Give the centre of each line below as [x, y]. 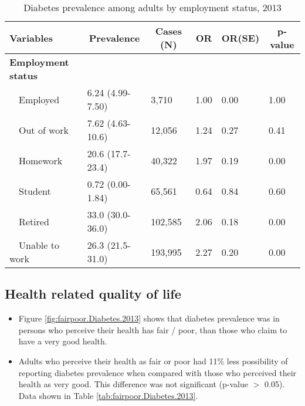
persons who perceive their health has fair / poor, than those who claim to [153, 329]
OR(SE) [240, 38]
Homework [41, 160]
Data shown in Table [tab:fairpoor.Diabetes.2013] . [108, 395]
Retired [34, 221]
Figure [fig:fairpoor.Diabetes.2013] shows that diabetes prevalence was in [149, 318]
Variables [31, 38]
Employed [39, 99]
